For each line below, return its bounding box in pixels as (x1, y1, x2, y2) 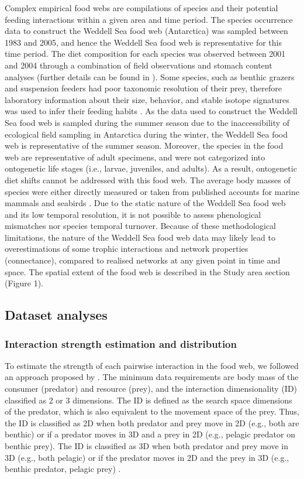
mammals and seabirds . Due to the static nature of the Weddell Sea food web (5, 197, 286, 209)
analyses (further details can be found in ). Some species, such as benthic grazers (5, 70, 295, 83)
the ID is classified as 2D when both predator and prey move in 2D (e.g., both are (5, 416, 299, 429)
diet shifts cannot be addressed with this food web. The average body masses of (5, 173, 291, 186)
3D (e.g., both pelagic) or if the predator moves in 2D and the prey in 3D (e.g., (5, 451, 289, 463)
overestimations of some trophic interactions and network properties (5, 242, 248, 255)
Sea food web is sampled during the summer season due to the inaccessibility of (5, 116, 290, 128)
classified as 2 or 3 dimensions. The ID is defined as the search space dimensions (5, 394, 292, 406)
